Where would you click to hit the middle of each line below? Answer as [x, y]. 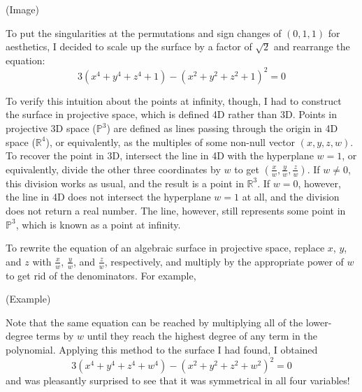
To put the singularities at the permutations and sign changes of [144, 32]
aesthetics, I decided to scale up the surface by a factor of [129, 46]
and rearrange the [312, 46]
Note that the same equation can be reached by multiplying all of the [154, 322]
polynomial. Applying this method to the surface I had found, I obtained [162, 350]
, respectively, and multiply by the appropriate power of [224, 261]
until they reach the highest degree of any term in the [202, 336]
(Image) [22, 9]
